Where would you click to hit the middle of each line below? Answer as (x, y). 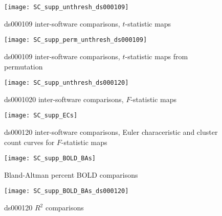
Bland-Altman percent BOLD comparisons (71, 174)
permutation (24, 66)
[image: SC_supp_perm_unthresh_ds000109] (76, 40)
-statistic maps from (157, 56)
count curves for (29, 142)
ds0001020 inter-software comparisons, (64, 99)
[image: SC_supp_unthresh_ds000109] (66, 7)
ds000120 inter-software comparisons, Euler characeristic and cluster (111, 132)
